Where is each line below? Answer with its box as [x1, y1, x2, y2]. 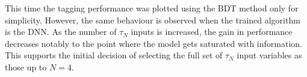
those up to [5, 60, 47, 73]
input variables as [237, 49, 302, 61]
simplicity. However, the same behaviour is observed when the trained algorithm [5, 13, 300, 26]
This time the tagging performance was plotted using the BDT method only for [5, 2, 299, 14]
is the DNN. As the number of [5, 25, 117, 38]
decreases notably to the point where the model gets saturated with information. [5, 37, 302, 49]
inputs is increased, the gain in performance [131, 25, 293, 38]
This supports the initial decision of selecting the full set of [5, 49, 223, 61]
